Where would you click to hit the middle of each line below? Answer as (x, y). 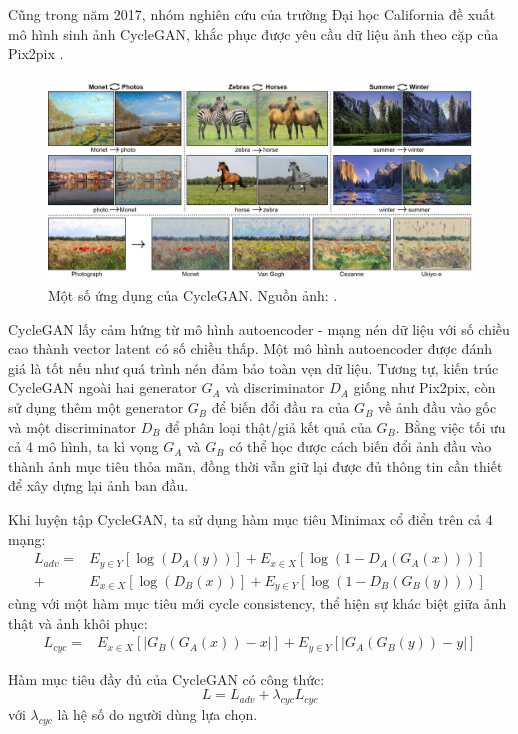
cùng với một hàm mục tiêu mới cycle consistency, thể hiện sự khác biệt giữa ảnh (257, 603)
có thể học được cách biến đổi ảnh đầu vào (360, 446)
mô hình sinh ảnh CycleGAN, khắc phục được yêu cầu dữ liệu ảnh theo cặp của (253, 33)
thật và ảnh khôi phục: (78, 622)
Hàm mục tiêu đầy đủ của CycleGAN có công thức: (166, 678)
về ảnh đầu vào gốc (437, 407)
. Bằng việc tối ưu (450, 426)
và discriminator (275, 387)
